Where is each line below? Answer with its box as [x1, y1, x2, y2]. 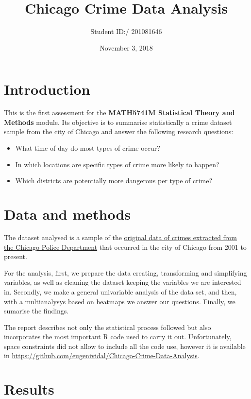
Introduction [4, 79, 90, 99]
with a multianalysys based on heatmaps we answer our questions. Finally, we [4, 296, 235, 306]
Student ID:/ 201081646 [90, 26, 162, 36]
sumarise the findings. [4, 306, 69, 316]
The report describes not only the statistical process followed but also [4, 322, 211, 332]
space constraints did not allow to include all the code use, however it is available [4, 341, 246, 351]
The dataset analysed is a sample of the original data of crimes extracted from [4, 232, 237, 242]
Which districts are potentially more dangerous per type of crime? [15, 175, 213, 186]
